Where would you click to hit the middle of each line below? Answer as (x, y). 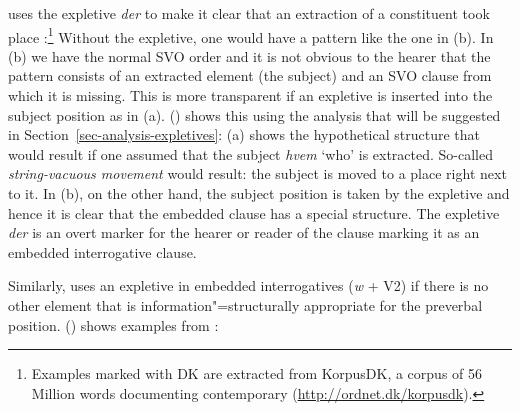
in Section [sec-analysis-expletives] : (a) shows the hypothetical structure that (244, 134)
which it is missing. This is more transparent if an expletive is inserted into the (250, 95)
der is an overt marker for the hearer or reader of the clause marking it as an (244, 232)
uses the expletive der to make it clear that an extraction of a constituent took (249, 13)
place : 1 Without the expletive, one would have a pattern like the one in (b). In (251, 35)
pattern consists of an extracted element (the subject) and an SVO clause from (250, 75)
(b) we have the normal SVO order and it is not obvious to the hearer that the (249, 55)
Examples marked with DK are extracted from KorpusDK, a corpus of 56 (257, 373)
